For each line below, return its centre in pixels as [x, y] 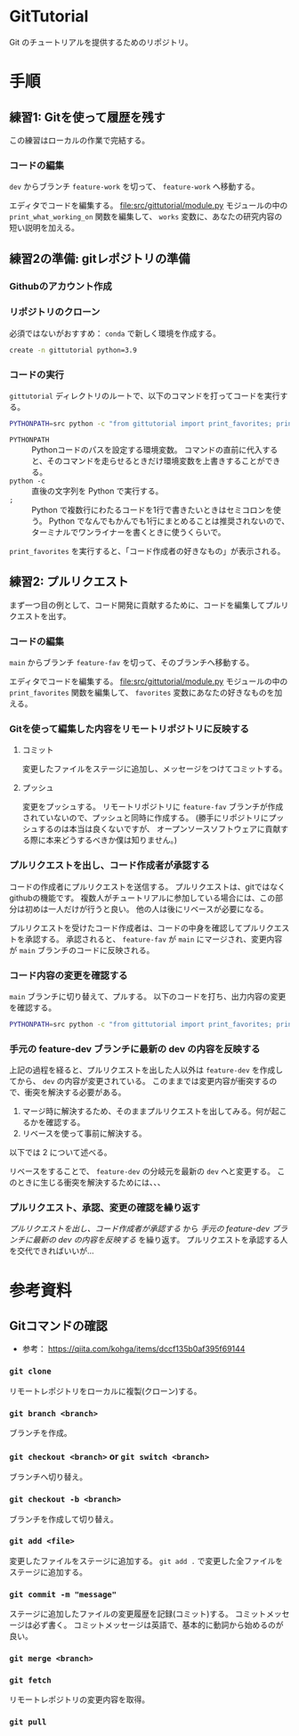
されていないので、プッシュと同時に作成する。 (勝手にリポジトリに [145, 818]
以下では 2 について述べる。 [61, 1153]
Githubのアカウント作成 [61, 286]
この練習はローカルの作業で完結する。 [79, 140]
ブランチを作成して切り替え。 [64, 1519]
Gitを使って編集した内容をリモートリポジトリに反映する [129, 729]
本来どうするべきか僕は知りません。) [112, 840]
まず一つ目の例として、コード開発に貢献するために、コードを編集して [137, 605]
